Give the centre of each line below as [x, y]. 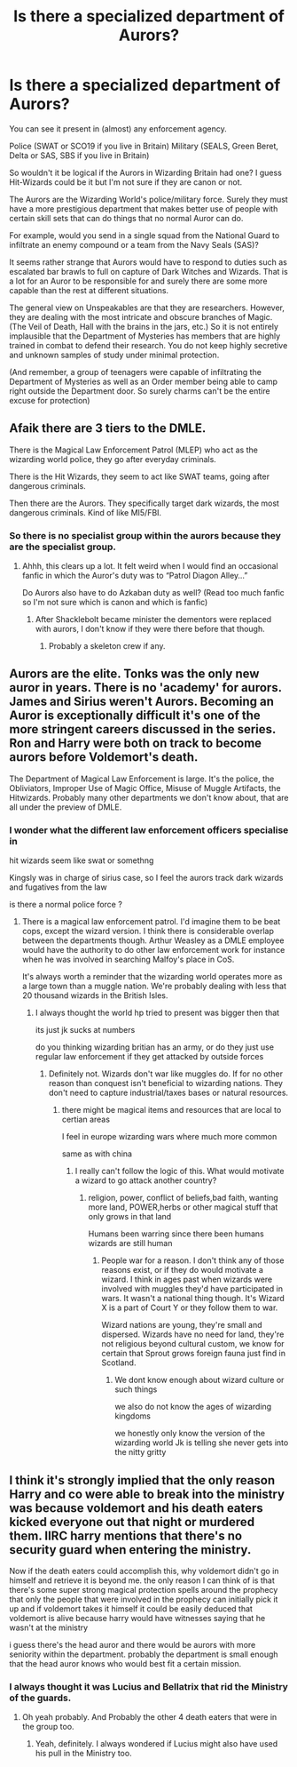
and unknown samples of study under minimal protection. [114, 355]
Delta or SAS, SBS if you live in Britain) [79, 155]
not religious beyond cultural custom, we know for [193, 1344]
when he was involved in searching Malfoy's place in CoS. [128, 959]
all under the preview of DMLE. [66, 807]
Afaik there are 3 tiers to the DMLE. [108, 428]
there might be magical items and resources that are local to [172, 1110]
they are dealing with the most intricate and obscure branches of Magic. [141, 316]
